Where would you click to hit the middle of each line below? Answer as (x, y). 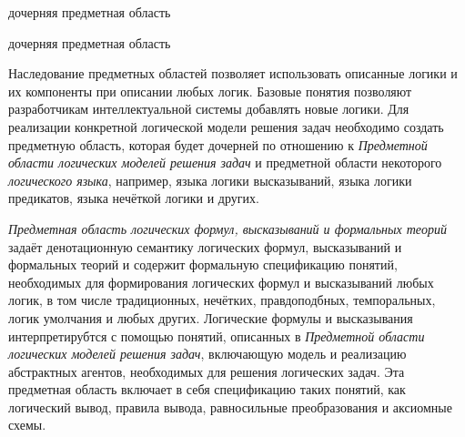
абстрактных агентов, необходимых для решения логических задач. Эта (207, 371)
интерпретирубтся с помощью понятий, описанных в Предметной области (217, 335)
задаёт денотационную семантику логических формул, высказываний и (205, 246)
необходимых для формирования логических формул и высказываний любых (221, 282)
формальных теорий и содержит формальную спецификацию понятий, (203, 264)
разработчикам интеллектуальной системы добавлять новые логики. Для (209, 109)
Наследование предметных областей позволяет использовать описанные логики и (233, 73)
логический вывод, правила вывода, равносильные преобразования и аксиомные (230, 407)
